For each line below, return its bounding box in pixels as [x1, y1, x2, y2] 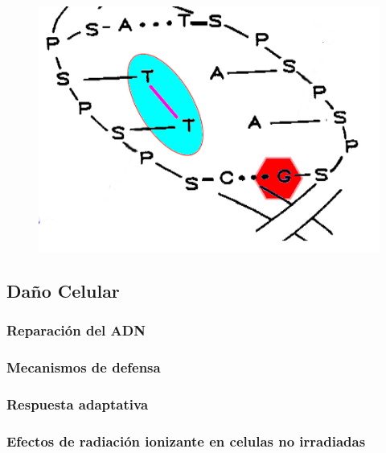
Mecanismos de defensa [6, 356, 161, 377]
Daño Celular [6, 278, 120, 303]
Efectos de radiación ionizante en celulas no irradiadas [6, 430, 366, 451]
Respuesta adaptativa [6, 393, 149, 414]
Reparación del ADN [6, 320, 146, 340]
